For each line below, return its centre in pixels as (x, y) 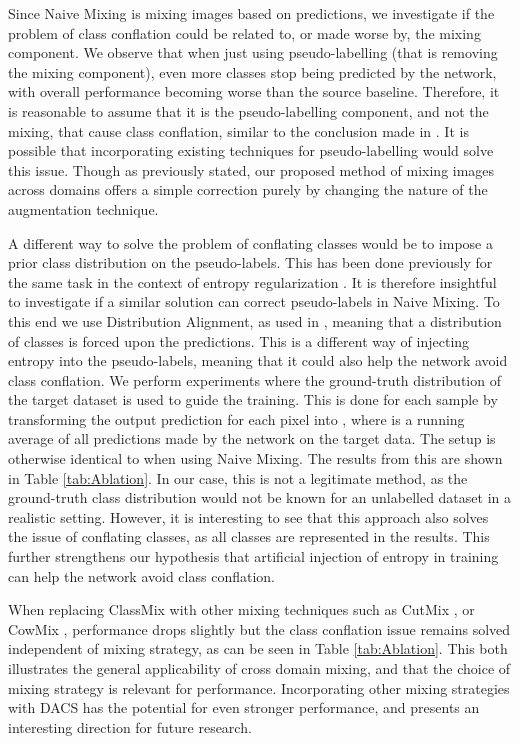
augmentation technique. (83, 208)
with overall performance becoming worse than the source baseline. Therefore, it (254, 91)
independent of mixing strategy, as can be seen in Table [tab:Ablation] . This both (258, 648)
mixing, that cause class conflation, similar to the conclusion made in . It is (238, 130)
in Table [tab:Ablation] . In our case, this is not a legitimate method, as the (238, 477)
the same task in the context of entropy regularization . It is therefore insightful (252, 281)
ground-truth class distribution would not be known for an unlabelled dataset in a (259, 497)
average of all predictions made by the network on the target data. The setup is (252, 438)
